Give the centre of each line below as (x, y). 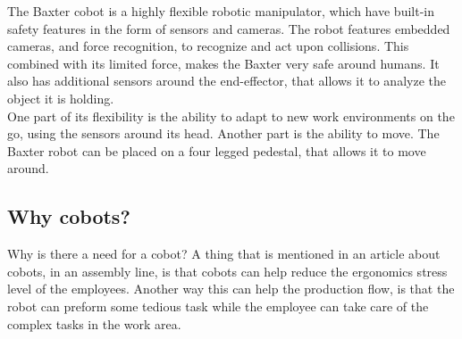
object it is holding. (61, 98)
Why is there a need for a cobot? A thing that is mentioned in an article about (224, 254)
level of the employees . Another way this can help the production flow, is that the (231, 289)
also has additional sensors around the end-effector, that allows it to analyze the (227, 81)
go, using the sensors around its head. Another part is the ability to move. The (223, 133)
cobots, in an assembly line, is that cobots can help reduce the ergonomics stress (227, 271)
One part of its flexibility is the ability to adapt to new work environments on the (231, 116)
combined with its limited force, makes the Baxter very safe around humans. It (223, 63)
